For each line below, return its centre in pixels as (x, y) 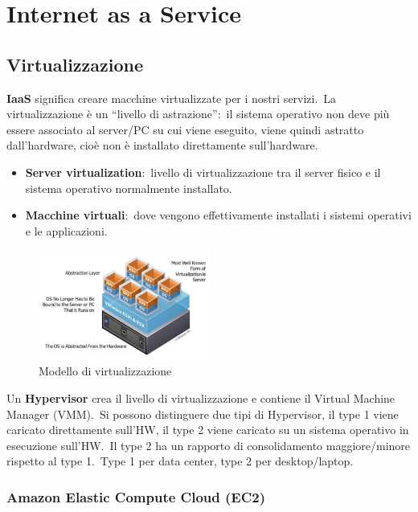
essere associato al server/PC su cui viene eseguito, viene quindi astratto (185, 129)
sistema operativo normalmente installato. (129, 188)
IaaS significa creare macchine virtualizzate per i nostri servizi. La (172, 98)
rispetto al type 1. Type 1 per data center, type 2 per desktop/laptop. (180, 461)
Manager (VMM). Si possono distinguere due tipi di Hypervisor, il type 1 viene (203, 414)
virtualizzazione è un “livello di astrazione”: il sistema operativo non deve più (198, 114)
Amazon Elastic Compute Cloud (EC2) (136, 496)
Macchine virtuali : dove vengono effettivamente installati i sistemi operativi (218, 215)
